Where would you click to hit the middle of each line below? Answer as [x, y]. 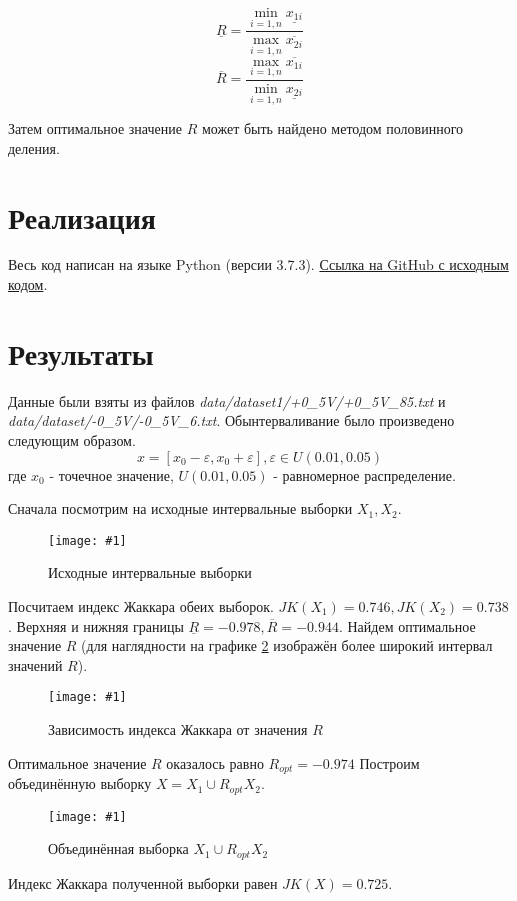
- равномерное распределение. [364, 474]
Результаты [81, 352]
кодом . [28, 284]
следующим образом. [72, 439]
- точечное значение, [111, 474]
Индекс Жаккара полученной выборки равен [143, 882]
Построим [389, 762]
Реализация [82, 216]
